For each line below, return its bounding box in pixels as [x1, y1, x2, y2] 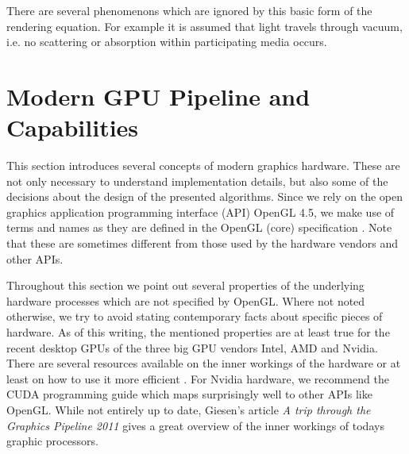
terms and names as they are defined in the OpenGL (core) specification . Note [6, 219, 392, 236]
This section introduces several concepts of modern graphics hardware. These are [6, 157, 400, 174]
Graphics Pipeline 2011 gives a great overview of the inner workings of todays [6, 417, 384, 433]
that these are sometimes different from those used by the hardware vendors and [6, 235, 398, 252]
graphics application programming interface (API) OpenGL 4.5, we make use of [6, 203, 395, 220]
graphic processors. [6, 433, 98, 449]
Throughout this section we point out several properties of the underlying [6, 277, 365, 294]
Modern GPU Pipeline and [6, 79, 311, 112]
